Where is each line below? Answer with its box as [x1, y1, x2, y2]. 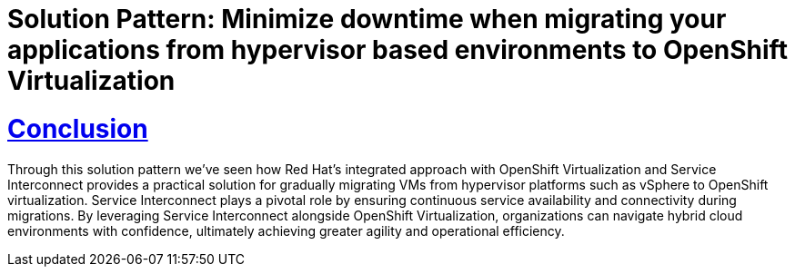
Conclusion [7, 113, 148, 144]
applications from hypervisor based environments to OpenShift [7, 34, 788, 65]
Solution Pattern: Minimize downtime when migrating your [7, 4, 727, 34]
